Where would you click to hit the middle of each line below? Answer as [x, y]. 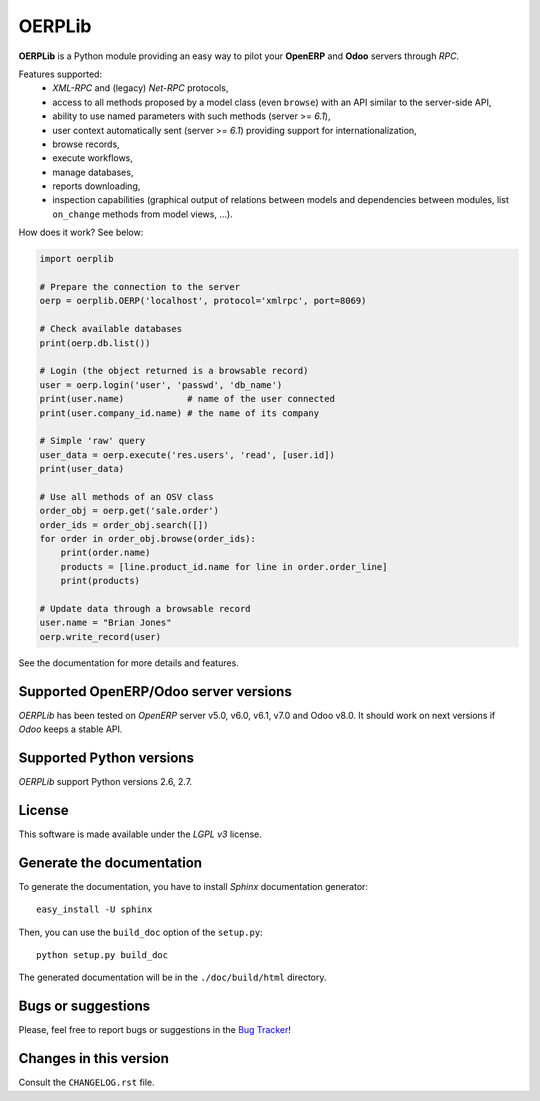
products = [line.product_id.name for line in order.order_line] [224, 566]
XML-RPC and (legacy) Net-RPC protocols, [140, 88]
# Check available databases [111, 329]
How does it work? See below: [81, 232]
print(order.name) [105, 553]
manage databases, [93, 172]
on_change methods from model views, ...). [143, 214]
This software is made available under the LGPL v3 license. [140, 834]
